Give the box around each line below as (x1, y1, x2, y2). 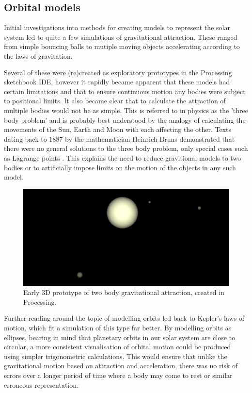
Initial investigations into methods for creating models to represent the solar (4, 22, 230, 33)
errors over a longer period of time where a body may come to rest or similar (4, 370, 233, 380)
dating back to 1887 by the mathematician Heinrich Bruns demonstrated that (4, 133, 235, 144)
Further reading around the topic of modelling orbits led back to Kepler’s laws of (4, 313, 245, 323)
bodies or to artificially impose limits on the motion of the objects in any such (4, 162, 236, 172)
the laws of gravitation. (4, 50, 73, 61)
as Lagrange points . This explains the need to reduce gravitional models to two (4, 152, 241, 163)
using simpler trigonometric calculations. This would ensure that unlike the (4, 351, 227, 361)
